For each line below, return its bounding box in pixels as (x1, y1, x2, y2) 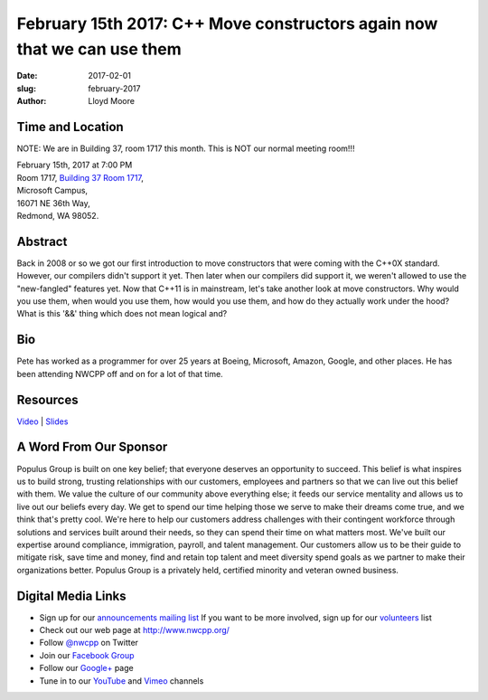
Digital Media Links (16, 588, 127, 603)
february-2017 (88, 82, 141, 94)
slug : (16, 82, 36, 94)
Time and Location (16, 118, 124, 135)
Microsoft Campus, (16, 185, 89, 196)
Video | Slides (16, 416, 69, 427)
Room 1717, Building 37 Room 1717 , (16, 172, 145, 183)
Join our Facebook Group (39, 649, 135, 660)
